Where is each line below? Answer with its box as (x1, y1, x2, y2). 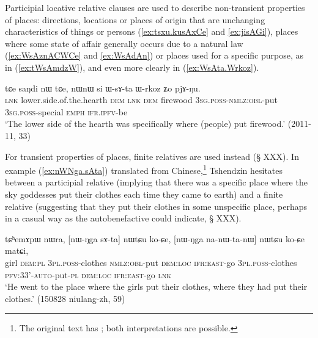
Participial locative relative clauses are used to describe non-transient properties (5, 1, 305, 13)
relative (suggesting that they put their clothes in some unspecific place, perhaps (5, 200, 308, 212)
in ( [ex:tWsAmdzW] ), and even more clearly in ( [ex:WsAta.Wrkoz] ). (5, 60, 259, 73)
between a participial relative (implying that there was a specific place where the (5, 176, 308, 189)
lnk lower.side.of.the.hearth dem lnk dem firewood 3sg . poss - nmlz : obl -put (5, 93, 278, 106)
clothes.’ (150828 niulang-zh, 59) (5, 292, 125, 304)
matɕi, (5, 244, 29, 257)
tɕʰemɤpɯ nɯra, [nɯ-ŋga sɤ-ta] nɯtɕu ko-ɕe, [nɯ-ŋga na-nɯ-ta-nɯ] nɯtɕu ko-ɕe (5, 232, 305, 245)
